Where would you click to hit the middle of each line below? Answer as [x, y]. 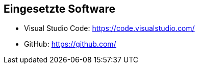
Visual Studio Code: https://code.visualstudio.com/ [109, 28]
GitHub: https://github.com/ [70, 44]
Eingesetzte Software [60, 9]
